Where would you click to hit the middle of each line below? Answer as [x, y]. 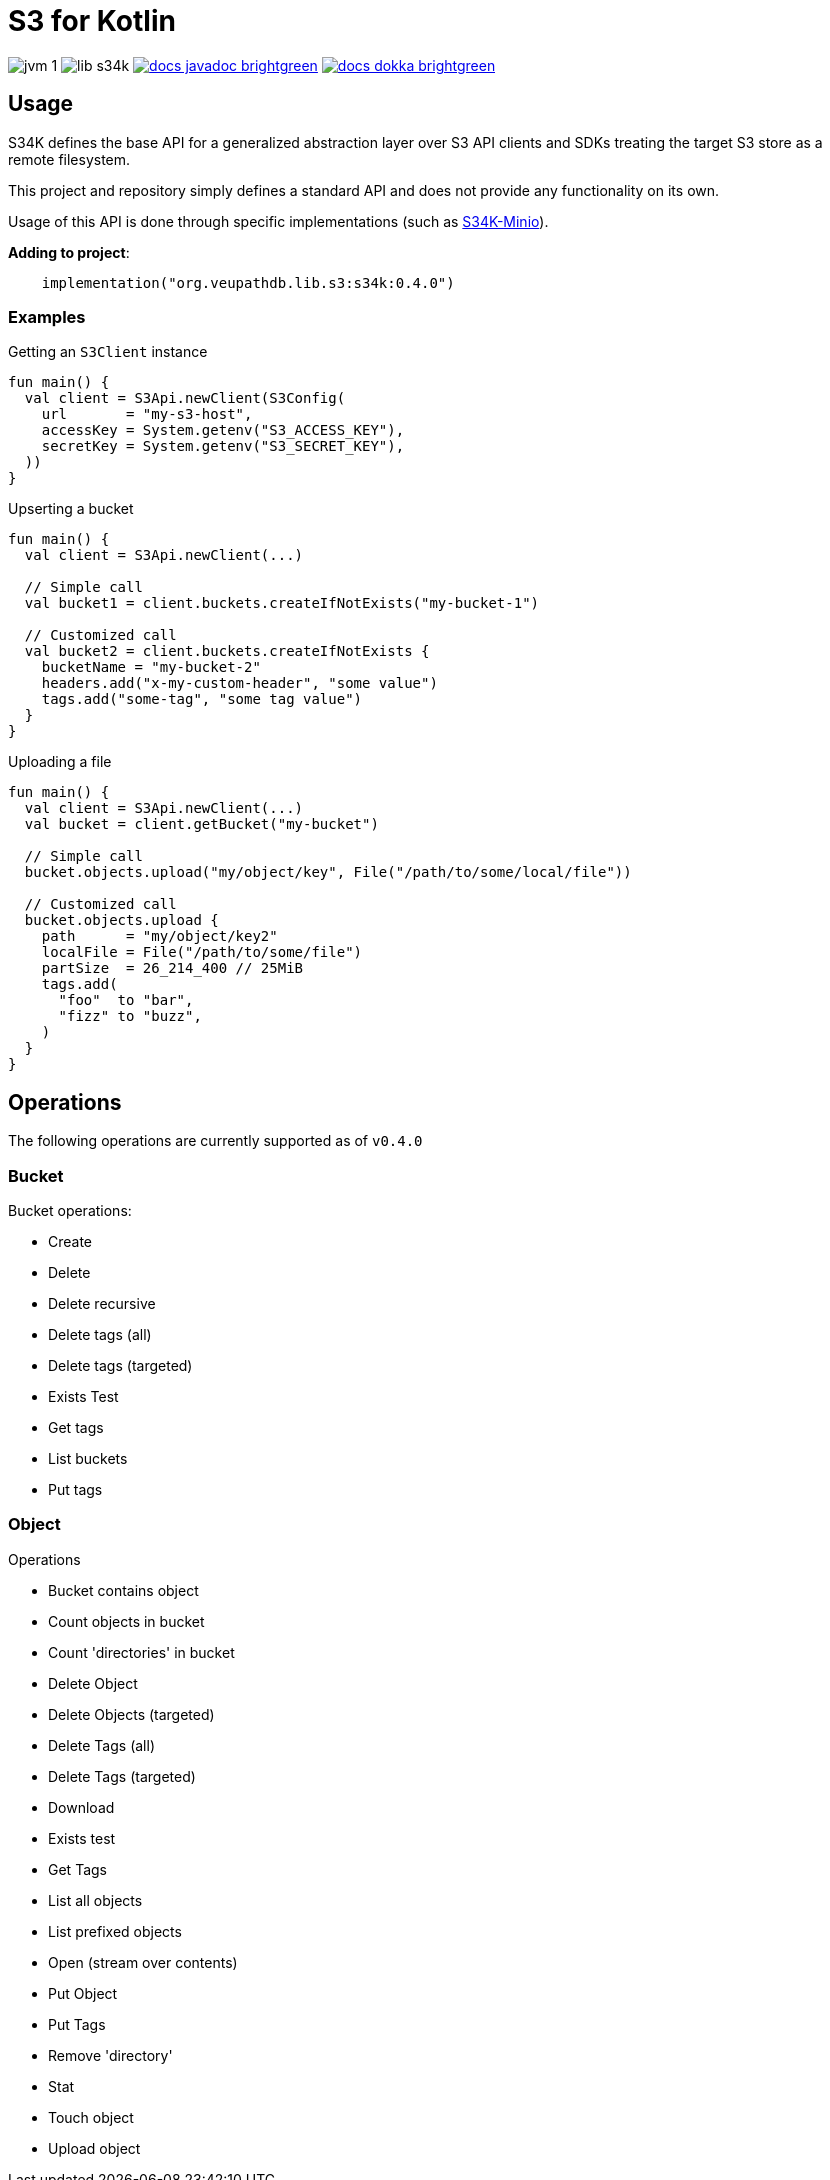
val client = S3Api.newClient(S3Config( [185, 398]
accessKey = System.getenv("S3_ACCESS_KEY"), [223, 430]
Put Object [83, 1993]
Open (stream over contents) [143, 1962]
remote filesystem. [69, 159]
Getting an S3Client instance [108, 352]
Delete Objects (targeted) [131, 1714]
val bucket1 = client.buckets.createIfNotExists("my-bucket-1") [282, 603]
